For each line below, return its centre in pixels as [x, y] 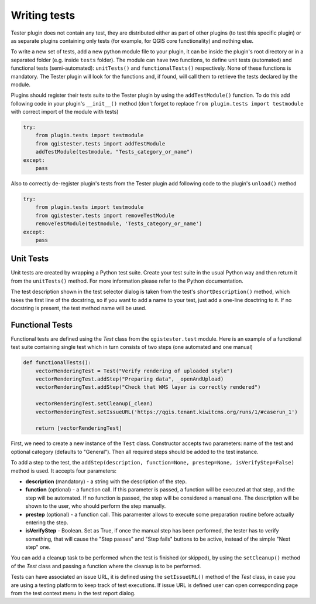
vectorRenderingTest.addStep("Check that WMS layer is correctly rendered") [148, 387]
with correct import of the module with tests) [65, 112]
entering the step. [47, 522]
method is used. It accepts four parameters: [64, 471]
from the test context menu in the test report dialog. [73, 593]
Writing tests [43, 15]
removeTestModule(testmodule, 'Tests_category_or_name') [119, 224]
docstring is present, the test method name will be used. [79, 308]
